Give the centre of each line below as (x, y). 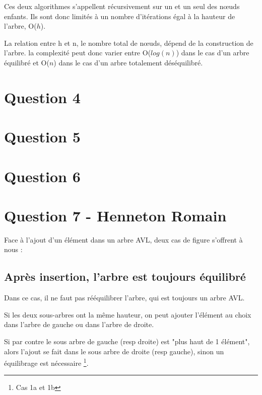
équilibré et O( (27, 62)
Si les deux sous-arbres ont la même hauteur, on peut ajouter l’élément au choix (128, 314)
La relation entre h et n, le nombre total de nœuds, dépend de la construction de (129, 43)
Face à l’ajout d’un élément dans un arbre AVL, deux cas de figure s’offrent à (123, 239)
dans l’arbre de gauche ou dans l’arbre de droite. (79, 324)
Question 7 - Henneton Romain (115, 215)
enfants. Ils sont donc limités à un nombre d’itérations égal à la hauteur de (120, 16)
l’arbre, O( (20, 26)
